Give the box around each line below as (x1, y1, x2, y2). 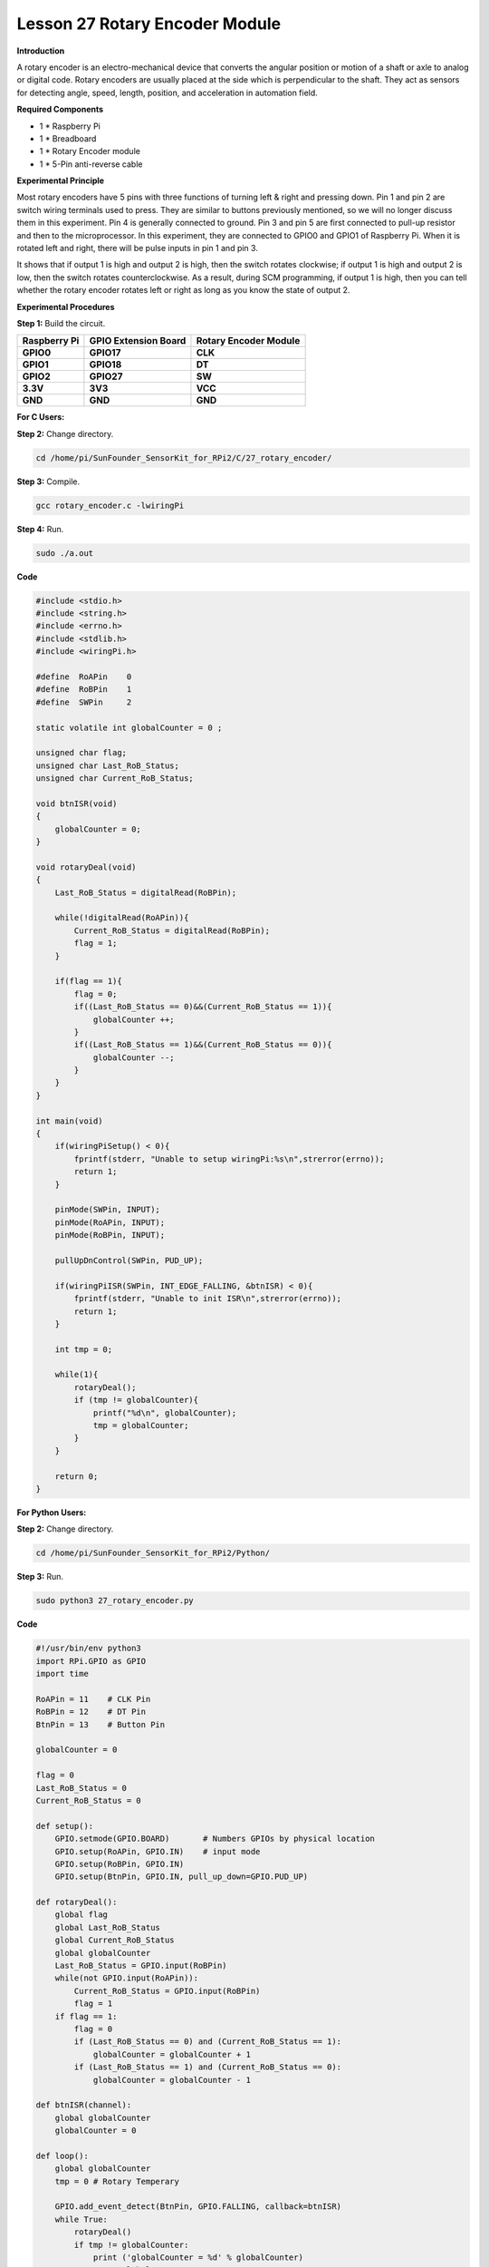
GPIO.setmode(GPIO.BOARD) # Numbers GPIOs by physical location (54, 1834, 376, 1844)
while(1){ (54, 1369, 99, 1380)
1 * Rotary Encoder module (39, 146, 140, 157)
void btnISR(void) (35, 798, 118, 809)
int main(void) (35, 1115, 103, 1126)
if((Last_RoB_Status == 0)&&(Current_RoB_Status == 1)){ (73, 1002, 332, 1012)
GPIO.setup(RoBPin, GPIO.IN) (54, 1859, 185, 1869)
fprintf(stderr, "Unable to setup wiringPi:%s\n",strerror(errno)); (73, 1153, 385, 1164)
